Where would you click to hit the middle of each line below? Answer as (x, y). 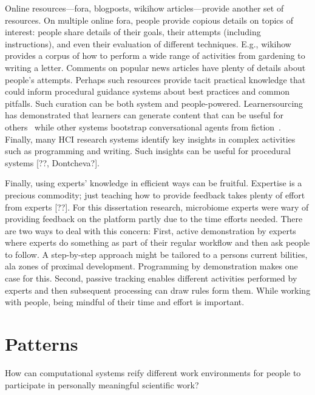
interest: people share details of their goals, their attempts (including (133, 32)
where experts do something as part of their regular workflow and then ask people (157, 242)
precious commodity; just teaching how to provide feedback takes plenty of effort (155, 194)
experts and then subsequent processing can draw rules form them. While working (158, 290)
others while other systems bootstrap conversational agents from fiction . (143, 127)
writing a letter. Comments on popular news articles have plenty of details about (155, 67)
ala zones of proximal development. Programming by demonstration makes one (151, 266)
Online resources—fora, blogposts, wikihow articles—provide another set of (144, 8)
